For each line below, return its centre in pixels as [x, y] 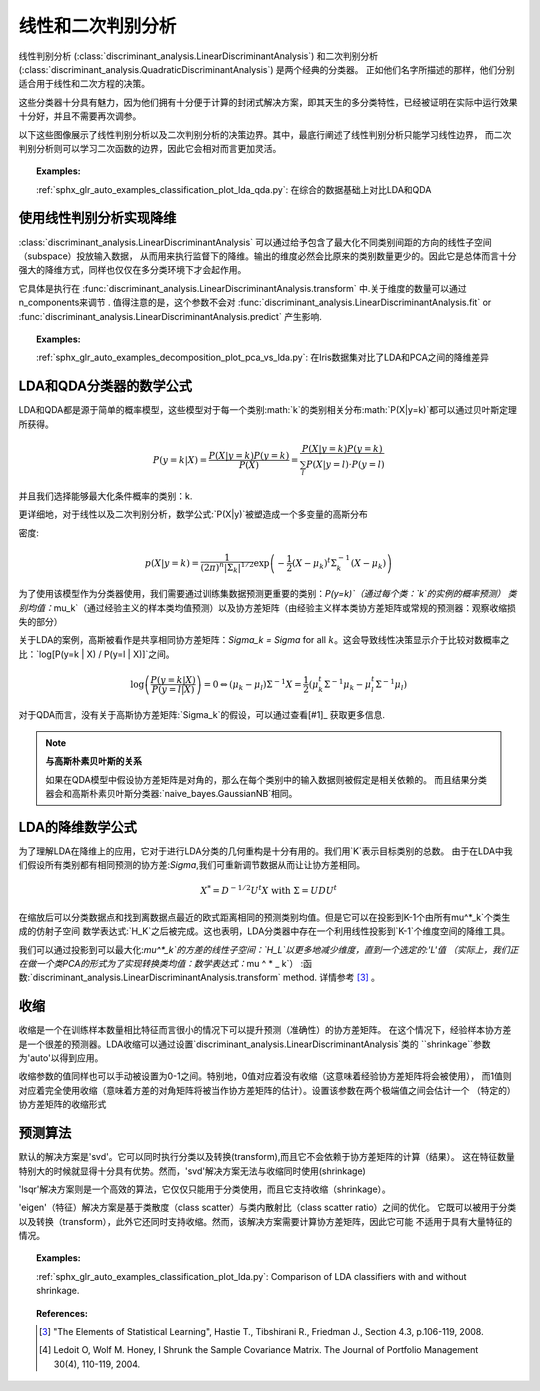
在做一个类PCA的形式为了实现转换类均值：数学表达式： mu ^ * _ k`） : [161, 963]
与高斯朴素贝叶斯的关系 [93, 761]
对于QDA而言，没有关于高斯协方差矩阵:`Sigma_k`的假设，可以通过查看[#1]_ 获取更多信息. [201, 715]
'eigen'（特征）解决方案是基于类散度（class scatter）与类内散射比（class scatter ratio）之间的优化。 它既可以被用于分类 [267, 1207]
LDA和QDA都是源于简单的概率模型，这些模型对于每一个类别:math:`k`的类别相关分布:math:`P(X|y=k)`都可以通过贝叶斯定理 [267, 410]
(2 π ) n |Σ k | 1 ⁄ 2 [227, 567]
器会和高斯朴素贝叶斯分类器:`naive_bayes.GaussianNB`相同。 [171, 793]
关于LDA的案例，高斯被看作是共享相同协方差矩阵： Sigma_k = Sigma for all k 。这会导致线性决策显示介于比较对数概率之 [264, 640]
